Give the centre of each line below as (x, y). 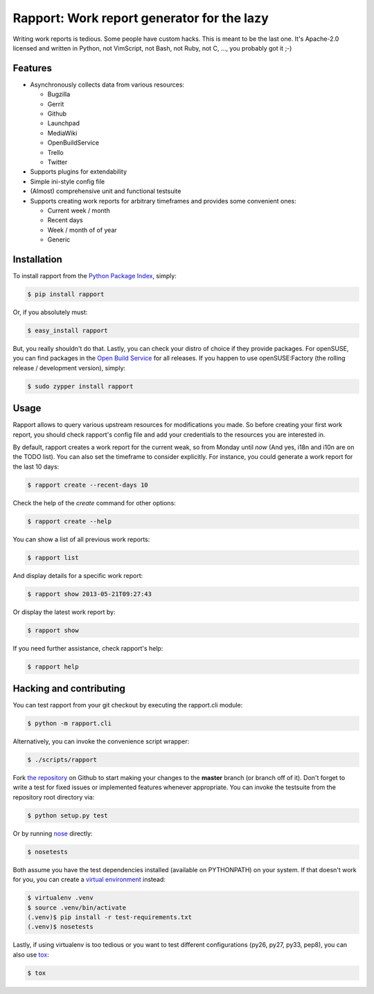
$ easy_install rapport (68, 330)
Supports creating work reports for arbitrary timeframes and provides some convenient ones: (163, 201)
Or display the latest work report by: (64, 612)
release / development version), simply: (69, 368)
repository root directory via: (54, 797)
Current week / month (79, 210)
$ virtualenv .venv (60, 898)
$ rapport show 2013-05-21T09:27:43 (90, 594)
